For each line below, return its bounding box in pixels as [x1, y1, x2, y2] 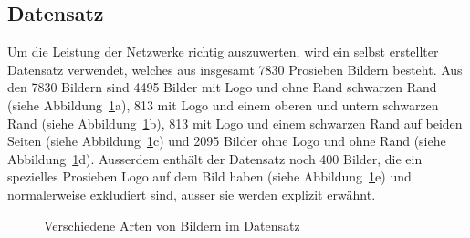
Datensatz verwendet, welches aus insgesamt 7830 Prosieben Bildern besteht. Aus [7, 59, 463, 78]
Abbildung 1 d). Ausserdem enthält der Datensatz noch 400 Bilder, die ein [7, 149, 423, 168]
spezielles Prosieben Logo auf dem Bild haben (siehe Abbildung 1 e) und [7, 167, 412, 186]
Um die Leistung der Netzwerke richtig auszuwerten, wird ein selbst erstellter [7, 42, 439, 61]
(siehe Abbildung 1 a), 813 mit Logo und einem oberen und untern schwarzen [7, 95, 439, 114]
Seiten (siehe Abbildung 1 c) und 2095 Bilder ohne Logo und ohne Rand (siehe [7, 131, 446, 150]
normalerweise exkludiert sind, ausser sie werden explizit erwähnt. [7, 184, 376, 203]
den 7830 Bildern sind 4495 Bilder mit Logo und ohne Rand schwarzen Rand [7, 78, 437, 97]
